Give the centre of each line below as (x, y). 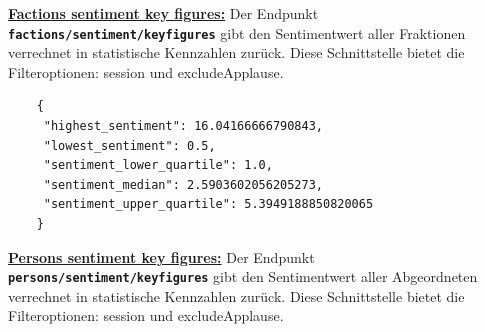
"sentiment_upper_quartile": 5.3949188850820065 (208, 204)
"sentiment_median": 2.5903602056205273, (183, 184)
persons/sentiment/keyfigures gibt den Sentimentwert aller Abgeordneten (243, 276)
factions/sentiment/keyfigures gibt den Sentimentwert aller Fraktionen (237, 32)
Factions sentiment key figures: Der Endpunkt (163, 13)
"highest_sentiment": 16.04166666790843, (183, 126)
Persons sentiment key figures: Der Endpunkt (161, 256)
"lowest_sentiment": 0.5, (129, 145)
